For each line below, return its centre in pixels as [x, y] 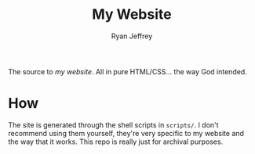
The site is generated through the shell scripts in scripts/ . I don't [113, 125]
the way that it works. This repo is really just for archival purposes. [116, 141]
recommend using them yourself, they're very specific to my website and [126, 133]
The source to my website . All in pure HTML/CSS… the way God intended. [127, 71]
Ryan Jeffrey [132, 36]
